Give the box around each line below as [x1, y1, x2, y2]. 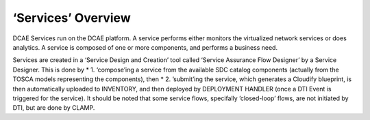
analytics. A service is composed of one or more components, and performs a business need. [12, 43, 277, 51]
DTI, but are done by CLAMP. [12, 104, 95, 112]
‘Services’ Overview [12, 10, 131, 25]
